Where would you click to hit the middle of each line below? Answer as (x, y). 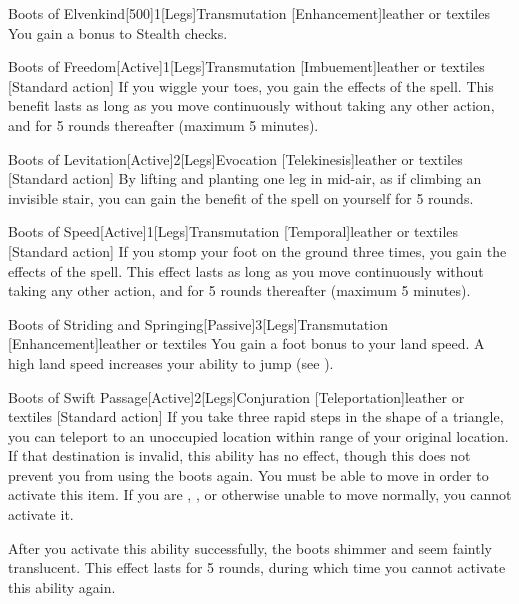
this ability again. (62, 586)
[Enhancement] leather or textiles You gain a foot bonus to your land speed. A (246, 343)
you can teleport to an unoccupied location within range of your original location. (258, 435)
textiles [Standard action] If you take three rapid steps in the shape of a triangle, (256, 416)
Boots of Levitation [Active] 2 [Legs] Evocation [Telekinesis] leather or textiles (235, 158)
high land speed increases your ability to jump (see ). (171, 362)
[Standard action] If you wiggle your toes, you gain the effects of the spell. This (251, 85)
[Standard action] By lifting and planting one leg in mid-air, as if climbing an (245, 178)
